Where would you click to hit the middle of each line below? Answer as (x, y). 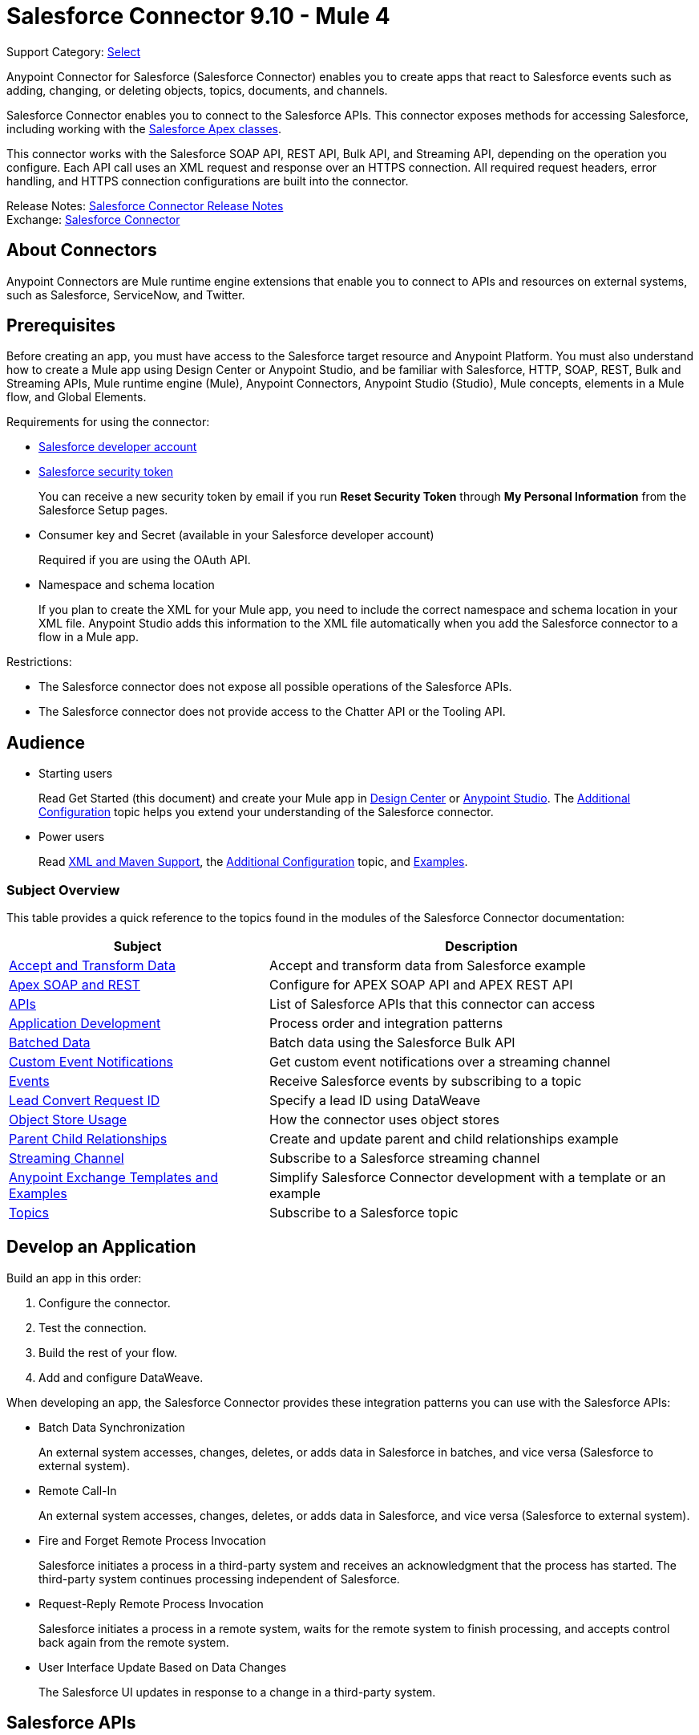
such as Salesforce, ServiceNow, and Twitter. (126, 295)
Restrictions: (39, 662)
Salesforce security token (106, 472)
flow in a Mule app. (89, 637)
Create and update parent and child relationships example (444, 1139)
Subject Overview (63, 890)
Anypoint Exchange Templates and (114, 1178)
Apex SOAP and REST (75, 985)
